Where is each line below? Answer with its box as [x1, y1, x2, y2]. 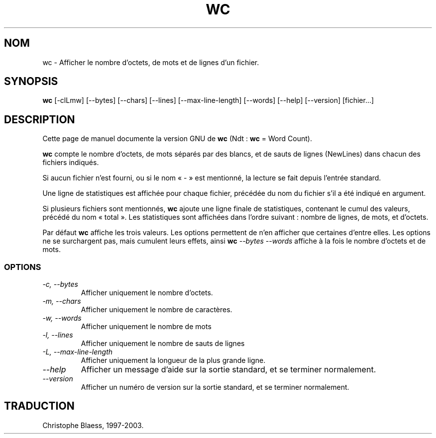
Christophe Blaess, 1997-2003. [42, 421, 144, 430]
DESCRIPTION [4, 113, 75, 126]
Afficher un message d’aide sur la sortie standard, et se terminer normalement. [81, 364, 376, 375]
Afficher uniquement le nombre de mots [81, 322, 212, 331]
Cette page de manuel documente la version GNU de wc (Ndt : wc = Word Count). [42, 134, 312, 143]
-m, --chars [42, 297, 81, 306]
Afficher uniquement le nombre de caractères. [81, 305, 232, 314]
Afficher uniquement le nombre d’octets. [81, 288, 213, 297]
